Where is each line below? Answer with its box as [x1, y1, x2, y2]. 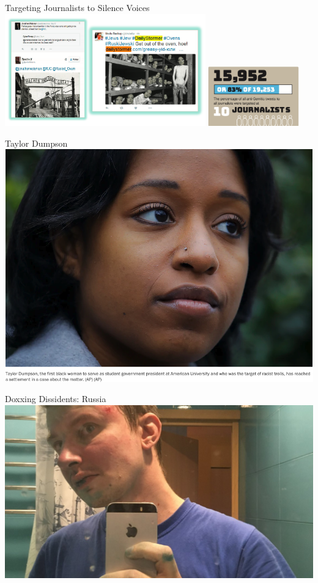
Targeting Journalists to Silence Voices [5, 1, 150, 13]
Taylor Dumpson [5, 136, 68, 149]
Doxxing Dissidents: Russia [5, 392, 106, 405]
